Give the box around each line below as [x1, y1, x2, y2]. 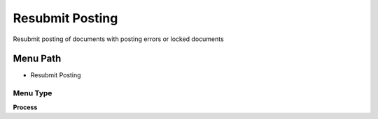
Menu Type [13, 88, 52, 98]
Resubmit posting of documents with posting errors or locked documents [13, 35, 224, 43]
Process [13, 103, 38, 111]
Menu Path [13, 53, 62, 65]
